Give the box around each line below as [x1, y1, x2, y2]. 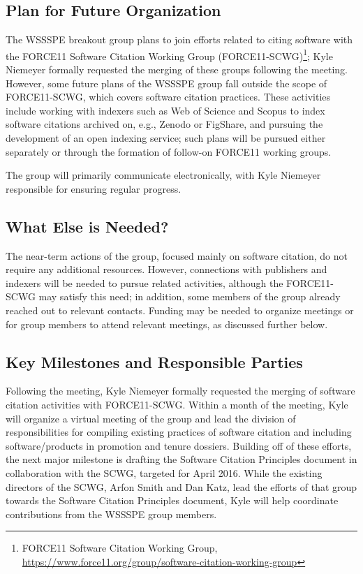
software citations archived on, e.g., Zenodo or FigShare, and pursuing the [6, 117, 323, 131]
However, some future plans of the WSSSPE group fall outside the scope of [6, 75, 327, 90]
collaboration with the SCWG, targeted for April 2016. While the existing [6, 465, 323, 480]
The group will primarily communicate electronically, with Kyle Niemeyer [6, 168, 321, 182]
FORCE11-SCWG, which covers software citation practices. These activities [6, 89, 331, 104]
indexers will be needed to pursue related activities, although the [6, 275, 283, 290]
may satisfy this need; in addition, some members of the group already [38, 289, 341, 304]
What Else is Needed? [6, 215, 169, 237]
